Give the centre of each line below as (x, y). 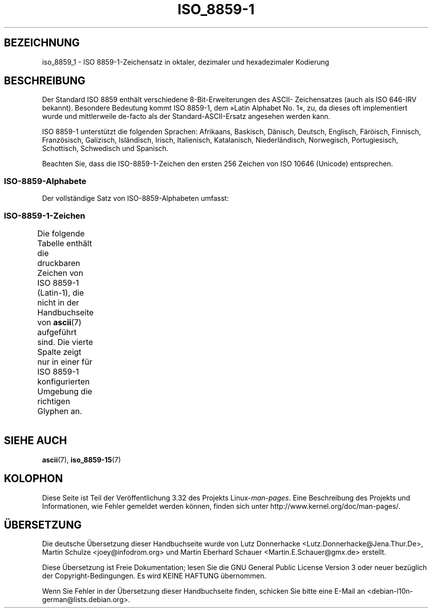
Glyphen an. (60, 411)
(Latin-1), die (60, 292)
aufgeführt (57, 332)
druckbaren (59, 263)
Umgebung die (65, 391)
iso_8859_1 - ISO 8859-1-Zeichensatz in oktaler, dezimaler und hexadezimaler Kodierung (186, 62)
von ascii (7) (59, 322)
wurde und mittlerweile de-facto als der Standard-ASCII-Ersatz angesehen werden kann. (186, 116)
